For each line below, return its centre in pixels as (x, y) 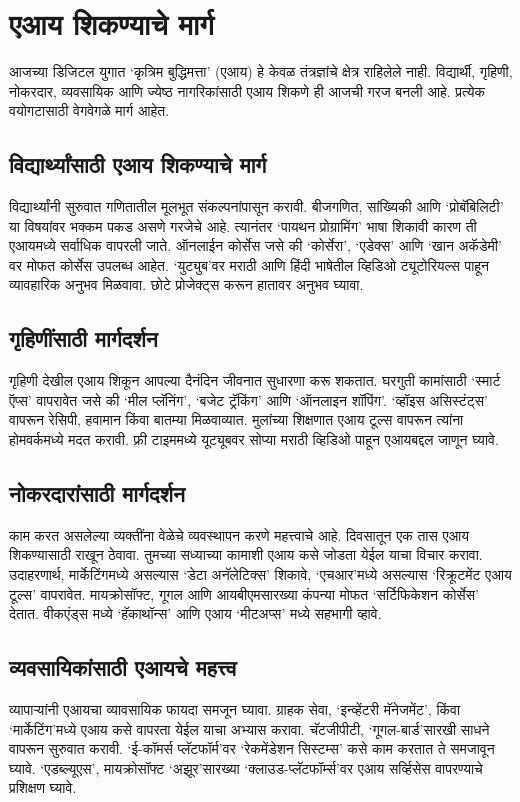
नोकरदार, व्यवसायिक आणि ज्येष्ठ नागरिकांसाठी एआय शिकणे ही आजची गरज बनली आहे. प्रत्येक (247, 90)
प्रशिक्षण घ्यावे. (43, 787)
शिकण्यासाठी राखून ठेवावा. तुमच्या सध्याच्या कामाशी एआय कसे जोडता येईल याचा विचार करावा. (246, 554)
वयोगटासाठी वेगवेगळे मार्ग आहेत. (89, 110)
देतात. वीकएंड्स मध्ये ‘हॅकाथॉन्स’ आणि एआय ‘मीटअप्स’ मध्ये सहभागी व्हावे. (195, 613)
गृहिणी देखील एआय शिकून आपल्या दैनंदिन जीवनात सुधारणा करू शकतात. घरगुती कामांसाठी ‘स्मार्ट (255, 380)
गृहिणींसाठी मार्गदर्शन (83, 338)
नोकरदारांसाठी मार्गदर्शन (97, 493)
